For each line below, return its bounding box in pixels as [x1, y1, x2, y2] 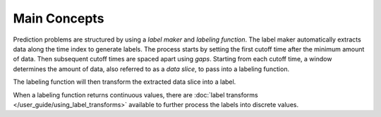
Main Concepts [13, 11, 104, 26]
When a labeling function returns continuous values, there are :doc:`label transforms [13, 90, 258, 99]
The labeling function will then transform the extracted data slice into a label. [13, 78, 236, 86]
